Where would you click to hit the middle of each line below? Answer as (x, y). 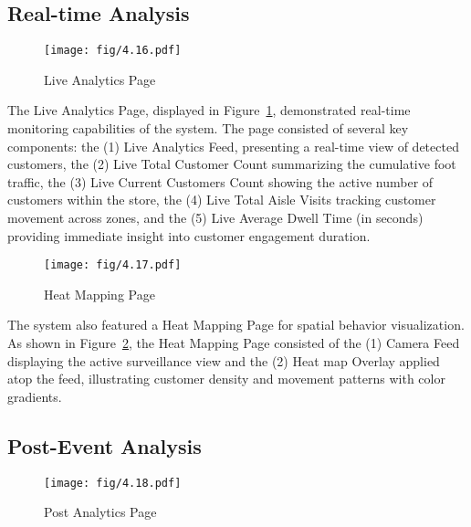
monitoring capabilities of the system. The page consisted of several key (208, 128)
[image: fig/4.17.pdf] (113, 265)
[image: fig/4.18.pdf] (113, 483)
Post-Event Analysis (105, 445)
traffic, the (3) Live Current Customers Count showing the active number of (220, 181)
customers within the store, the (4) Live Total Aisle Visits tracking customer (222, 200)
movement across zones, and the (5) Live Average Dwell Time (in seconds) (215, 218)
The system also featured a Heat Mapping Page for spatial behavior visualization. (236, 325)
